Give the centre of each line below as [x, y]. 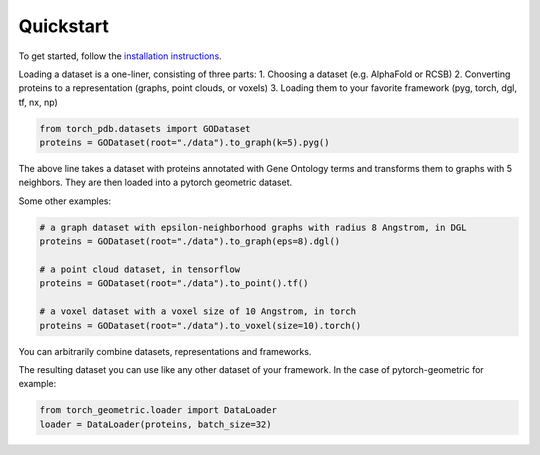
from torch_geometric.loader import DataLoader [158, 410]
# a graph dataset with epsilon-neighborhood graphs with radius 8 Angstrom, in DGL [253, 227]
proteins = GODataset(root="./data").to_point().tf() [174, 283]
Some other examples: [65, 201]
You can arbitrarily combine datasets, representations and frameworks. [165, 351]
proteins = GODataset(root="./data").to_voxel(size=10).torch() [200, 325]
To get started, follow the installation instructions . [120, 56]
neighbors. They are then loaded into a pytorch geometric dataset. [155, 182]
